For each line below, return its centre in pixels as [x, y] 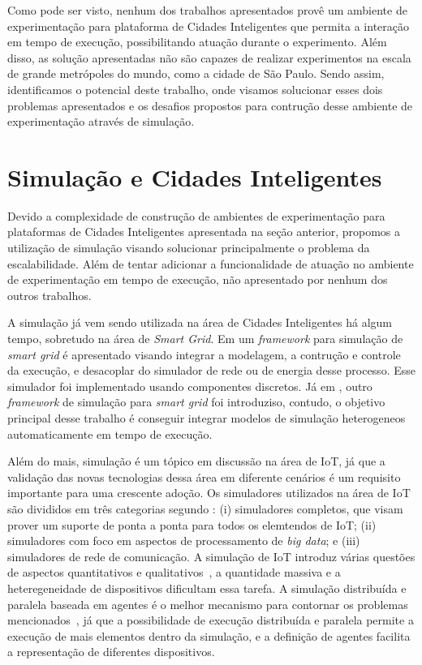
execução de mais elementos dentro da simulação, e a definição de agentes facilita [209, 635]
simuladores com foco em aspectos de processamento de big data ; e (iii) [184, 541]
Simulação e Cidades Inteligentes [195, 176]
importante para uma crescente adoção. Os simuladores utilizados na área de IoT [209, 493]
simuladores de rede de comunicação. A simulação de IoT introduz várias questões [211, 556]
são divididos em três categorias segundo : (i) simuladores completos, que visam [205, 508]
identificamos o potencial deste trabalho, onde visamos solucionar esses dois [195, 89]
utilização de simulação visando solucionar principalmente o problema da [189, 248]
